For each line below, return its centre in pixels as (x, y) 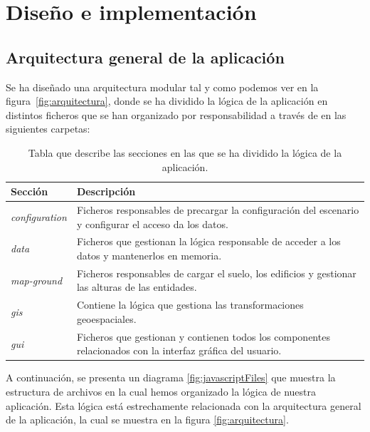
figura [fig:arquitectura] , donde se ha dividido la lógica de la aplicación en (167, 101)
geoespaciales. (106, 318)
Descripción (106, 191)
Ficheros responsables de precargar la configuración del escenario (218, 209)
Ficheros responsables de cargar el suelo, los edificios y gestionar (216, 273)
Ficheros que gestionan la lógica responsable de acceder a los (208, 241)
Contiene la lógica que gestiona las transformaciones (190, 305)
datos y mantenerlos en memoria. (149, 256)
